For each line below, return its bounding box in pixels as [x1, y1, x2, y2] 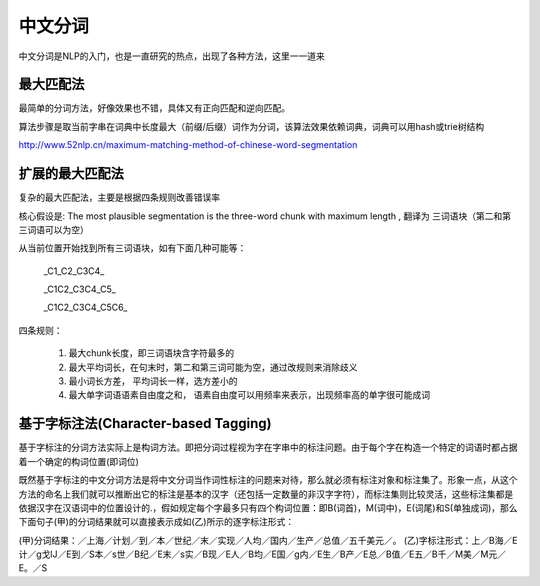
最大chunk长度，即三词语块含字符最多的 [68, 347, 235, 359]
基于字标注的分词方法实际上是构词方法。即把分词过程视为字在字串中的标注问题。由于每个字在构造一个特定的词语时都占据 [18, 441, 518, 454]
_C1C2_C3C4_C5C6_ [43, 301, 128, 314]
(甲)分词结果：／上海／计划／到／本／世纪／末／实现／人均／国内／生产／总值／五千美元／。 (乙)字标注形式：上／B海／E [18, 534, 518, 546]
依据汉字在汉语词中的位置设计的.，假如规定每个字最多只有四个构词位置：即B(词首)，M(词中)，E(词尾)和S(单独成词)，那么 [18, 501, 519, 514]
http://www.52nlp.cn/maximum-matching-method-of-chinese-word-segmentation [18, 139, 358, 151]
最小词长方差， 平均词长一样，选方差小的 [68, 375, 238, 387]
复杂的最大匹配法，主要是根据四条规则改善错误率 [18, 191, 220, 204]
